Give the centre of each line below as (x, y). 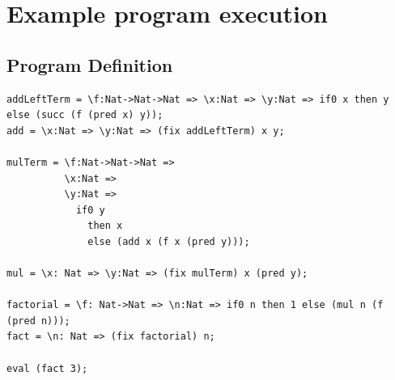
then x (105, 226)
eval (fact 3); (47, 368)
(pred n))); (38, 321)
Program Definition (90, 64)
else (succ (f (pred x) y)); (85, 115)
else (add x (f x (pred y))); (169, 241)
